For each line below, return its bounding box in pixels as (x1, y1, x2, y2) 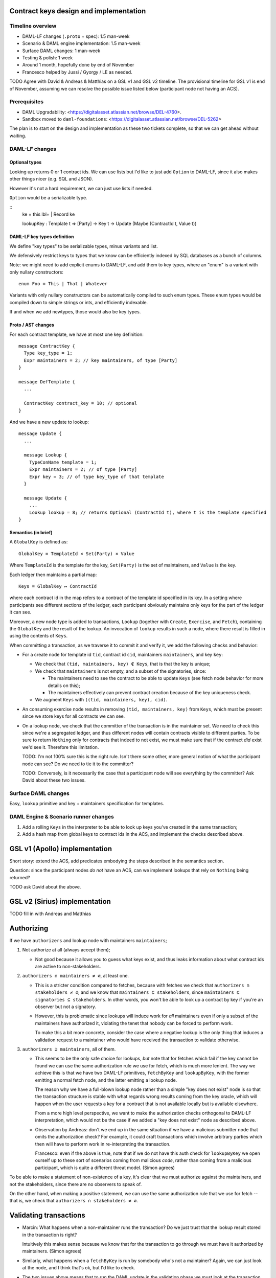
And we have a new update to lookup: (9, 419, 89, 425)
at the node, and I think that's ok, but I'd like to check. (22, 1265, 135, 1271)
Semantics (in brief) (9, 530, 53, 535)
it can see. (9, 609, 32, 615)
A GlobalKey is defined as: (9, 539, 68, 545)
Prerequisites (9, 98, 43, 105)
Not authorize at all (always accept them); (22, 947, 110, 953)
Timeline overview (9, 22, 57, 30)
